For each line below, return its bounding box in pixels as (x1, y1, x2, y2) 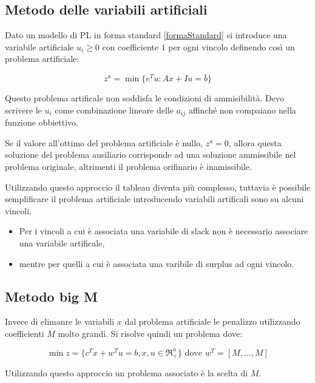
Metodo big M (5, 286, 98, 305)
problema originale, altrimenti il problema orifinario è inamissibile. (5, 160, 252, 173)
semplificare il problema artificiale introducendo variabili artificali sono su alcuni (5, 192, 304, 205)
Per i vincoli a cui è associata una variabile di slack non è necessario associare (19, 225, 308, 237)
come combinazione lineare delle (55, 103, 174, 116)
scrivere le (5, 103, 42, 116)
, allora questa (228, 136, 282, 149)
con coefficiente (102, 40, 158, 53)
